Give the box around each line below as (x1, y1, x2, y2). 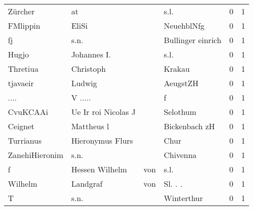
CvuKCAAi (8, 106, 48, 117)
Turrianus (8, 135, 42, 146)
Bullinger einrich (164, 34, 222, 46)
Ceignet (8, 120, 35, 132)
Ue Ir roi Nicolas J (71, 106, 136, 117)
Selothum (164, 106, 196, 117)
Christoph (71, 63, 106, 74)
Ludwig (71, 77, 97, 89)
